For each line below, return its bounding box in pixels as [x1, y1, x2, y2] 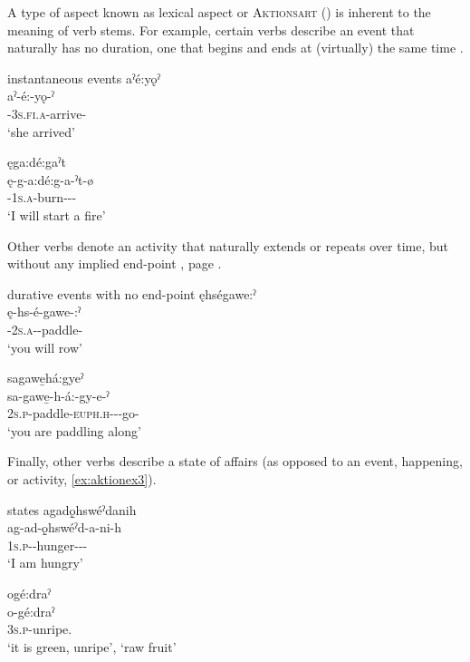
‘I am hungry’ [7, 553, 83, 572]
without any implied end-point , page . [7, 254, 222, 273]
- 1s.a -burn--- [7, 188, 77, 207]
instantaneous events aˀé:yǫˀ [7, 68, 160, 87]
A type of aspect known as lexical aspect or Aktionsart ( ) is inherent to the [7, 3, 431, 21]
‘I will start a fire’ [7, 205, 106, 224]
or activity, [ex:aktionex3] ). [7, 470, 157, 489]
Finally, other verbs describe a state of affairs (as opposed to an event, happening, [7, 452, 463, 471]
